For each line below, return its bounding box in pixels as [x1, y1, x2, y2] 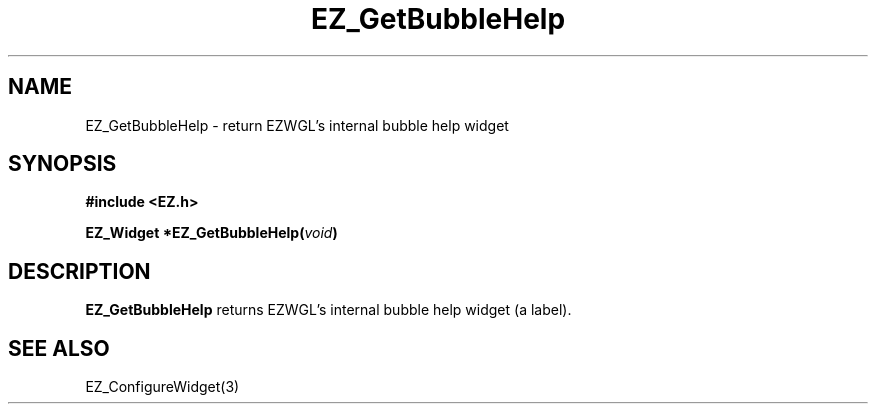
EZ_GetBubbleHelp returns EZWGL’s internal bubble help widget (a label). [85, 301, 572, 319]
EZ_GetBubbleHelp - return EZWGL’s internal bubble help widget [85, 116, 509, 134]
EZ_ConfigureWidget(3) [85, 378, 240, 396]
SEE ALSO [8, 335, 110, 361]
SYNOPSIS [8, 151, 117, 177]
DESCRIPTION [8, 258, 151, 284]
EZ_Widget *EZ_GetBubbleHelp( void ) [85, 224, 338, 242]
